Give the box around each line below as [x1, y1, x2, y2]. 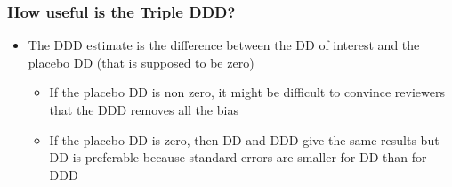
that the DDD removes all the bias [49, 101, 238, 118]
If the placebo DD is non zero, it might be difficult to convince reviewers [49, 83, 445, 102]
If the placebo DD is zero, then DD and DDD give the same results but [49, 130, 440, 149]
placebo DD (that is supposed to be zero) [28, 53, 254, 71]
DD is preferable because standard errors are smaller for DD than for [49, 148, 427, 167]
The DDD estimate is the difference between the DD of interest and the [28, 36, 420, 54]
